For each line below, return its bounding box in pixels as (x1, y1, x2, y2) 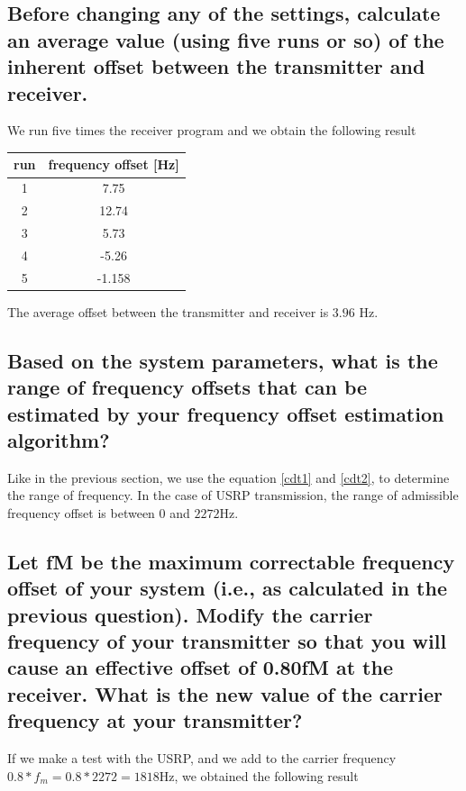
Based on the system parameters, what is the (7, 346, 438, 374)
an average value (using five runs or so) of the (7, 25, 444, 53)
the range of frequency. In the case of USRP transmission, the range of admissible (7, 486, 459, 505)
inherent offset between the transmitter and (7, 52, 425, 80)
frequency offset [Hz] (48, 155, 179, 174)
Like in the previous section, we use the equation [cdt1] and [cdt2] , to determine (7, 468, 450, 486)
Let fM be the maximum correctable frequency (7, 547, 455, 575)
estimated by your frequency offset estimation (7, 399, 444, 427)
